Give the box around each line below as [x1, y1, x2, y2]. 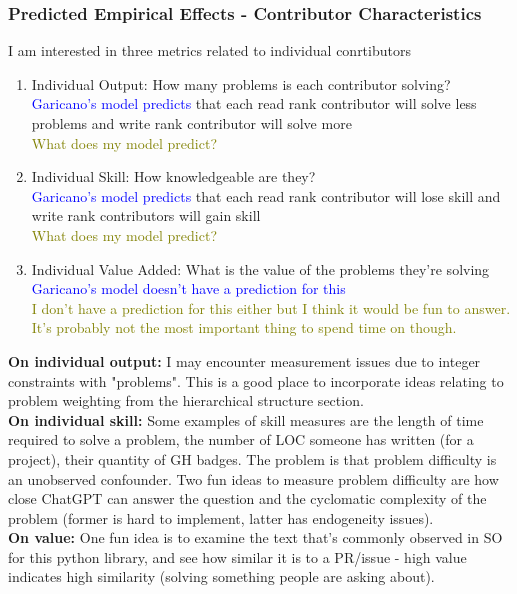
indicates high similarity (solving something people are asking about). [8, 566, 435, 587]
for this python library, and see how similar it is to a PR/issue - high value [8, 546, 467, 567]
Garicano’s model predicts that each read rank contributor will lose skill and [31, 185, 501, 206]
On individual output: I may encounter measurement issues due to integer [8, 350, 481, 371]
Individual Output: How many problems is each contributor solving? [31, 73, 451, 94]
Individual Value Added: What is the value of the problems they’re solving [31, 258, 490, 279]
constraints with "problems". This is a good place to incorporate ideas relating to [8, 370, 504, 391]
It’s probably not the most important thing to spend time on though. [31, 317, 457, 338]
